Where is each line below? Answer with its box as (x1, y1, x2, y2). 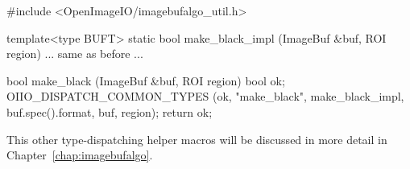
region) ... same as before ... (6, 45, 143, 62)
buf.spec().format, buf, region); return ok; (6, 103, 213, 120)
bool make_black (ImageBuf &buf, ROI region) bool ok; (6, 72, 285, 89)
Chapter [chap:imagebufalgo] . (6, 146, 153, 163)
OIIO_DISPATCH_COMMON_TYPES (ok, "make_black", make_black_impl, (6, 88, 404, 105)
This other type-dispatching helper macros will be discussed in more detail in (6, 130, 387, 147)
